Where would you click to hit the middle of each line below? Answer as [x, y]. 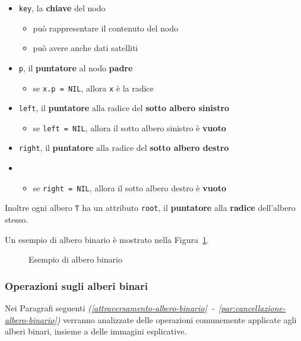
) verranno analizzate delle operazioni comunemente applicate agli [177, 319]
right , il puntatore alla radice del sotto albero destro [124, 148]
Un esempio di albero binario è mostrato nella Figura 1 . [107, 239]
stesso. [17, 220]
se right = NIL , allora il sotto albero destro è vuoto [129, 187]
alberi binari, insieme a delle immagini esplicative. [96, 331]
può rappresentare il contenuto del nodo [106, 28]
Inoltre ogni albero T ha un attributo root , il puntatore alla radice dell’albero [150, 208]
